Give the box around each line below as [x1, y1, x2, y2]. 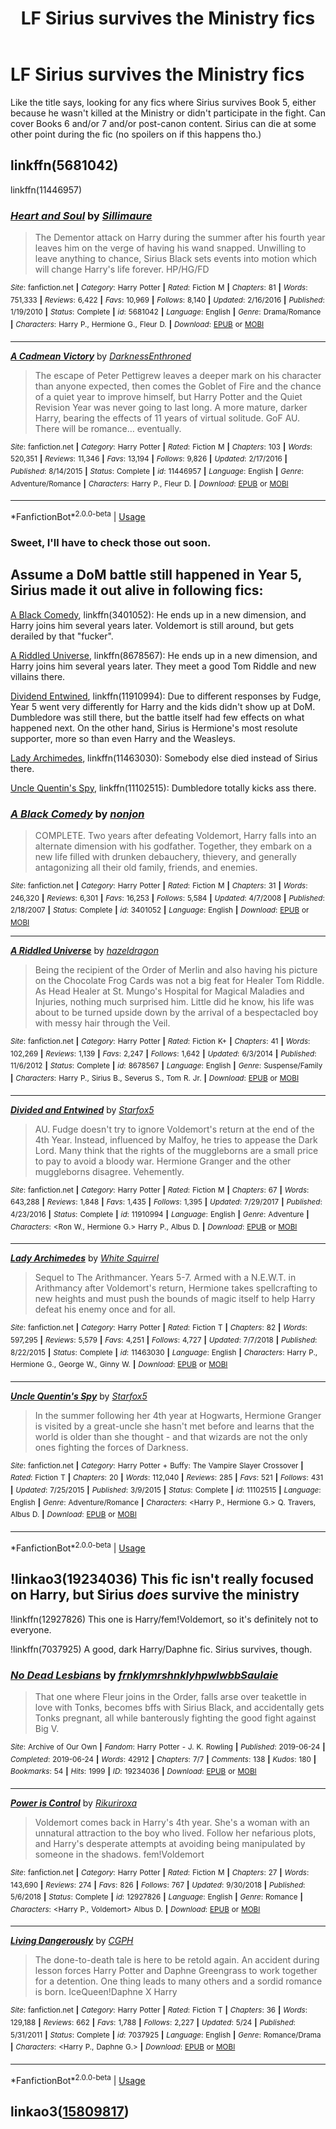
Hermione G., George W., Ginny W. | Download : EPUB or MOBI [10, 1360, 228, 1370]
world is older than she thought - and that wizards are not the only [34, 1430, 308, 1442]
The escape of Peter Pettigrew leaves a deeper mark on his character [34, 369, 322, 381]
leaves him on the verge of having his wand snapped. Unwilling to [34, 242, 307, 254]
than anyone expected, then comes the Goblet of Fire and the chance [34, 380, 322, 392]
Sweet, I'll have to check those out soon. [10, 535, 212, 549]
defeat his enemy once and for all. [34, 1303, 176, 1316]
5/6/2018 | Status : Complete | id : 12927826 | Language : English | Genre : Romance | [10, 1892, 303, 1902]
